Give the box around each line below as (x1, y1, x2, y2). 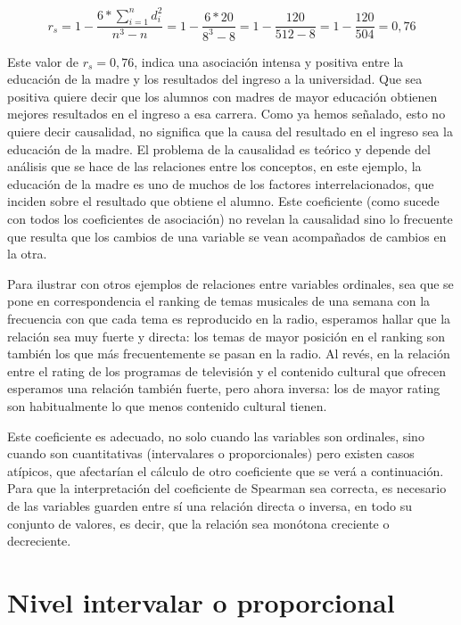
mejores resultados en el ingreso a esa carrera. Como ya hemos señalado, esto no (7, 104, 446, 123)
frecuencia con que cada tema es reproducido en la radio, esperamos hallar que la (7, 308, 451, 327)
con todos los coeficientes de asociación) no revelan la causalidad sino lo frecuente (7, 210, 453, 228)
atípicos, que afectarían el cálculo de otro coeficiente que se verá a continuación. (7, 461, 444, 480)
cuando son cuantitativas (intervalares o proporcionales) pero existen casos (7, 444, 415, 463)
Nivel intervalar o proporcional (7, 583, 395, 620)
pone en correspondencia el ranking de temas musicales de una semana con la (7, 292, 431, 310)
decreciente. (7, 531, 71, 550)
